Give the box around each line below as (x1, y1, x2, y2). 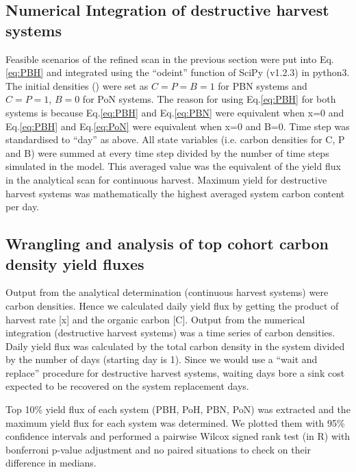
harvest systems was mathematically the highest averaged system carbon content (5, 186, 345, 200)
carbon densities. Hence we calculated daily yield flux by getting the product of (5, 298, 339, 312)
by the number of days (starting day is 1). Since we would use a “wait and (5, 352, 318, 367)
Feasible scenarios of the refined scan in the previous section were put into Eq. (5, 51, 334, 66)
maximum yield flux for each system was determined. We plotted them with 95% (5, 415, 345, 430)
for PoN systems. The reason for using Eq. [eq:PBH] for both (82, 92, 336, 106)
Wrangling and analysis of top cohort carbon (5, 233, 329, 254)
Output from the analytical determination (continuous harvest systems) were (5, 285, 329, 299)
